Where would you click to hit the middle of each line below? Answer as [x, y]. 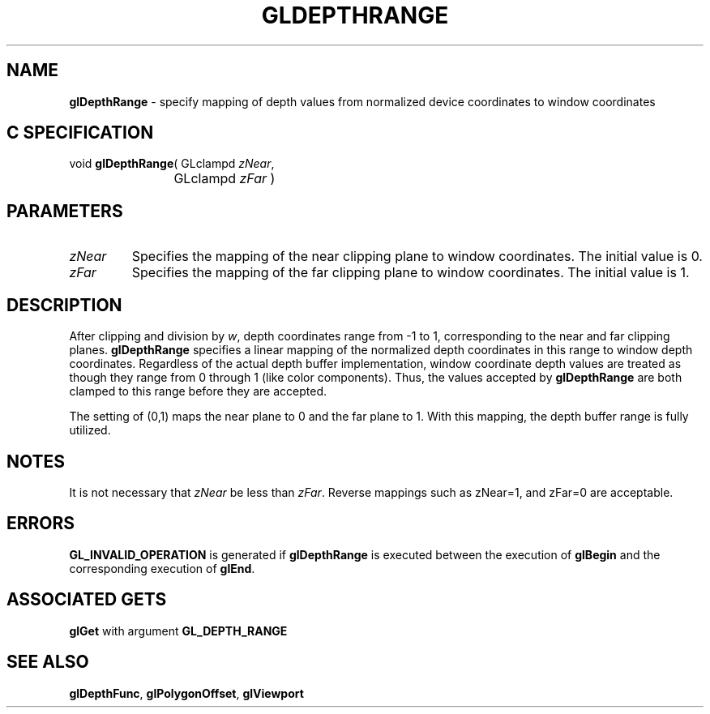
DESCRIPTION [64, 305]
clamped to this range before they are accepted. [198, 391]
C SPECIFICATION [80, 133]
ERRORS [41, 524]
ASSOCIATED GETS [87, 600]
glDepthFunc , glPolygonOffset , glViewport [186, 693]
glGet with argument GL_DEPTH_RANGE [178, 631]
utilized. [90, 430]
